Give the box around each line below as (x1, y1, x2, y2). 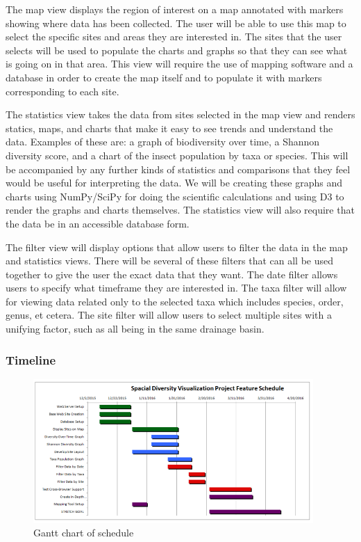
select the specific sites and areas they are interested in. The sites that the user (6, 29, 342, 44)
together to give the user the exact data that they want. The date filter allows (6, 266, 338, 281)
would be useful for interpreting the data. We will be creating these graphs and (6, 175, 343, 190)
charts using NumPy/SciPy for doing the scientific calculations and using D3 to (6, 189, 344, 203)
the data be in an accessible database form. (6, 216, 190, 230)
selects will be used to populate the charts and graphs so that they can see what (6, 42, 348, 57)
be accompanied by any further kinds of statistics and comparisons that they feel (6, 161, 351, 176)
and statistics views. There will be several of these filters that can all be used (6, 253, 334, 268)
